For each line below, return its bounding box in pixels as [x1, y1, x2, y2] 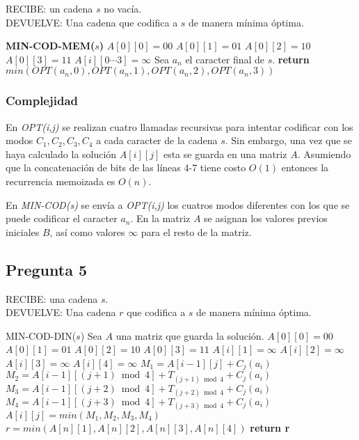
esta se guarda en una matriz [163, 146, 287, 161]
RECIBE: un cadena [6, 1, 93, 15]
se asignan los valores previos [204, 211, 328, 226]
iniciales [6, 224, 40, 239]
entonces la [281, 160, 329, 175]
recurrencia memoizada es [6, 173, 115, 188]
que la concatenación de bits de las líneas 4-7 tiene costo [6, 160, 246, 175]
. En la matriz [130, 211, 191, 226]
